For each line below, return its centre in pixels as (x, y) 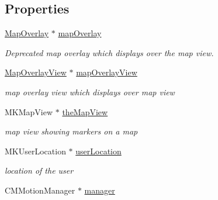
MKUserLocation (35, 151)
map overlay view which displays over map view (90, 92)
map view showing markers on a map (71, 131)
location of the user (39, 170)
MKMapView (29, 111)
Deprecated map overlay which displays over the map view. (109, 52)
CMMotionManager (40, 190)
